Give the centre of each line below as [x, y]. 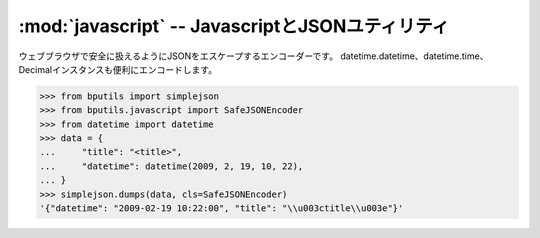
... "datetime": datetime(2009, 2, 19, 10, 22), [171, 166]
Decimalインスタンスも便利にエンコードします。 [118, 69]
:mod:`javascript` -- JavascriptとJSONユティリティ [234, 26]
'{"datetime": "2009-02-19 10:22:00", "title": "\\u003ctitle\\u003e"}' [221, 208]
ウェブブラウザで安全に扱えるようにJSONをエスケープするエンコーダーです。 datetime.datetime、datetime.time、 [253, 56]
